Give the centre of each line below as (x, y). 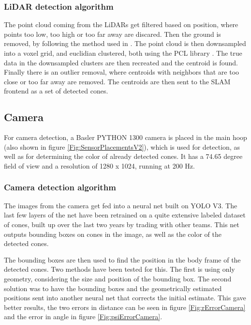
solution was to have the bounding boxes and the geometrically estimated (113, 288)
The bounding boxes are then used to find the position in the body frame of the (122, 259)
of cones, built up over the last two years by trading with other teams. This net (122, 224)
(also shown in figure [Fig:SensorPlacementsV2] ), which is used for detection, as (122, 147)
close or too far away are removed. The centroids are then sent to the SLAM (117, 81)
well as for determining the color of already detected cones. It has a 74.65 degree (123, 156)
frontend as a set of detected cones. (56, 91)
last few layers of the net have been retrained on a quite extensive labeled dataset (125, 215)
